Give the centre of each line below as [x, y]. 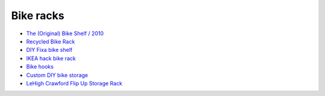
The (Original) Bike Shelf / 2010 [65, 33]
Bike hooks [40, 67]
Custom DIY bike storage [57, 75]
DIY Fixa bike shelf [49, 50]
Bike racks [38, 16]
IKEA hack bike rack [51, 58]
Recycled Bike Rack [51, 41]
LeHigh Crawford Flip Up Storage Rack [74, 83]
